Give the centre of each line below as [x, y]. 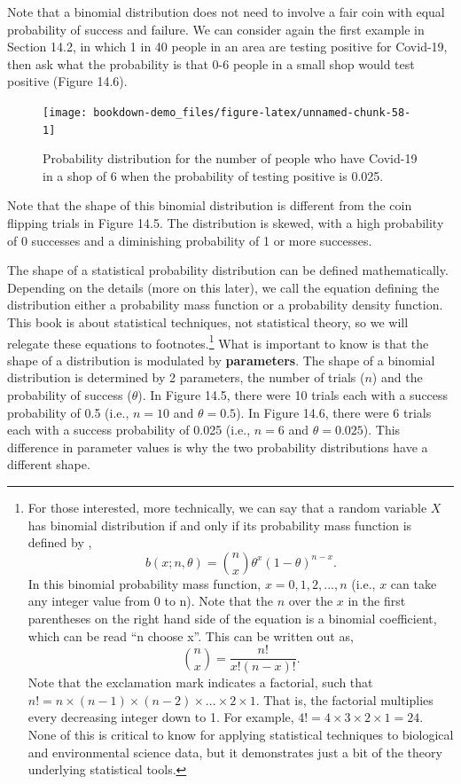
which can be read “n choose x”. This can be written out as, [191, 635]
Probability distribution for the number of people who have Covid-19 [230, 158]
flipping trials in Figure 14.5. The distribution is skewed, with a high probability [226, 223]
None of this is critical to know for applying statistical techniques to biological [241, 735]
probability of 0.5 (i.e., [68, 412]
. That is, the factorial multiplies [344, 699]
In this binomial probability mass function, [145, 583]
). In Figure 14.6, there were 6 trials [334, 412]
